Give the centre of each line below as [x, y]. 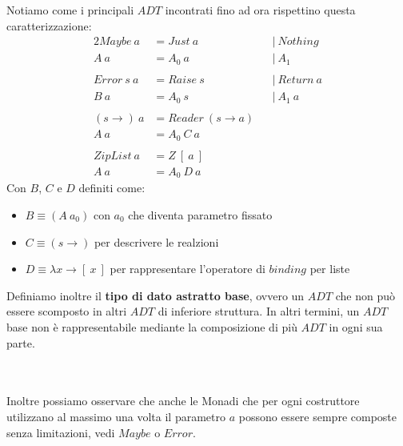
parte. [21, 342]
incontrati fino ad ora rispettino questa [260, 10]
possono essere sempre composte [317, 416]
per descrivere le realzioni [156, 241]
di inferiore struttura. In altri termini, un [259, 311]
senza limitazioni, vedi [61, 432]
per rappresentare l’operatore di [188, 269]
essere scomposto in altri [67, 311]
